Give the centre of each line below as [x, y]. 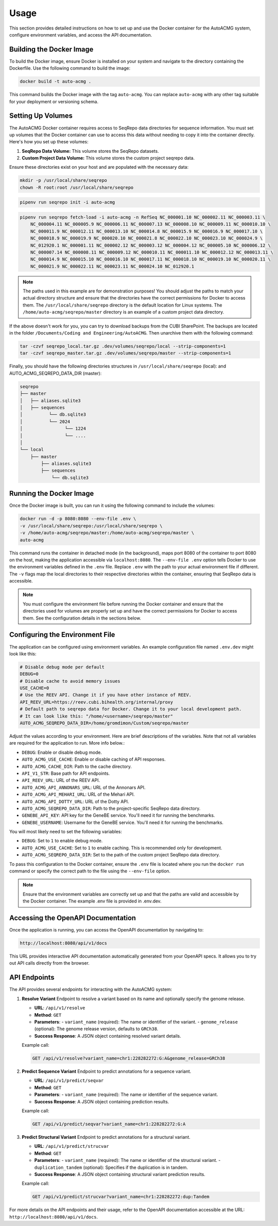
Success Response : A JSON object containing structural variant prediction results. [120, 1174]
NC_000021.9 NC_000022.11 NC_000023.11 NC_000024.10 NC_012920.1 [112, 266]
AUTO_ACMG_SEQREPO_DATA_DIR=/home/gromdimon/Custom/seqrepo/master [104, 723]
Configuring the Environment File [62, 635]
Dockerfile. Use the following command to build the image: [70, 68]
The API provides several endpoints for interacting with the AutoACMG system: [91, 990]
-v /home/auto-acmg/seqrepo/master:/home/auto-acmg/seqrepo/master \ [107, 533]
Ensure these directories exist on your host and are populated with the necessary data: [99, 167]
